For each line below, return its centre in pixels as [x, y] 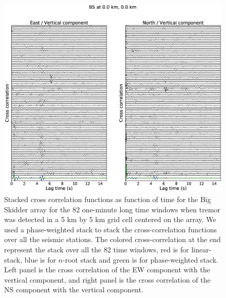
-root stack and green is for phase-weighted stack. [140, 259]
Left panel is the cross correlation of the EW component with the [107, 270]
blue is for [40, 259]
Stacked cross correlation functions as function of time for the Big [108, 199]
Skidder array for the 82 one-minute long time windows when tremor [112, 209]
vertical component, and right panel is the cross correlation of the [107, 279]
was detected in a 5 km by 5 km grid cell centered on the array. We [110, 219]
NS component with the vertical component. [74, 290]
